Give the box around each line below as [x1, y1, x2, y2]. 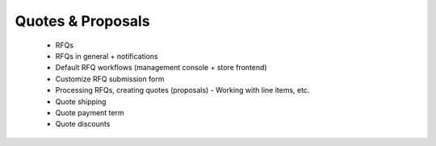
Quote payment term [55, 107, 124, 117]
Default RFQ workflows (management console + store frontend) [55, 63, 267, 73]
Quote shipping [55, 97, 107, 106]
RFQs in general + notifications [55, 51, 158, 60]
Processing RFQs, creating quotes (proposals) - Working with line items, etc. [55, 86, 310, 95]
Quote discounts [55, 119, 111, 129]
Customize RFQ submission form [55, 73, 165, 84]
